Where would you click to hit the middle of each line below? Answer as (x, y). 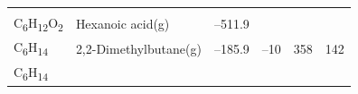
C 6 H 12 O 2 (38, 24)
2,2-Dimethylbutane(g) (138, 48)
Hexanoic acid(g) (122, 24)
